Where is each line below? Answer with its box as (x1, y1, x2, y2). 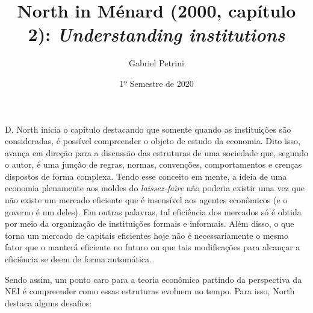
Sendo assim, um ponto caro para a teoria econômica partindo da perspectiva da (5, 273, 302, 285)
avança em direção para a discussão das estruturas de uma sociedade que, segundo (5, 146, 308, 159)
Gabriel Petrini (129, 57, 184, 69)
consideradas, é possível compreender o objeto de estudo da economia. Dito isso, (5, 134, 300, 147)
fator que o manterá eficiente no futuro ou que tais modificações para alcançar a (5, 241, 300, 253)
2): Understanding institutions (28, 22, 285, 47)
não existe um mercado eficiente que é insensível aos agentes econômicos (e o (5, 194, 288, 206)
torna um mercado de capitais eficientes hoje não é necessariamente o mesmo (5, 229, 288, 241)
